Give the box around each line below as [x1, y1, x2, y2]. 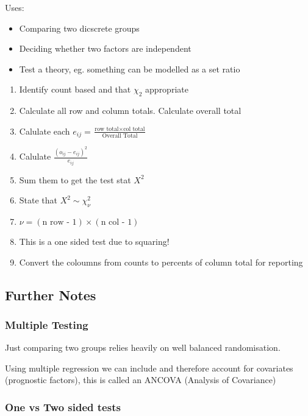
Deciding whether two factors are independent [19, 42, 192, 55]
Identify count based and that [19, 83, 131, 96]
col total [123, 126, 145, 133]
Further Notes [5, 285, 96, 304]
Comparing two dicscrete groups [19, 21, 140, 34]
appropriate [145, 83, 188, 96]
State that [19, 194, 58, 206]
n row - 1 [42, 217, 77, 227]
